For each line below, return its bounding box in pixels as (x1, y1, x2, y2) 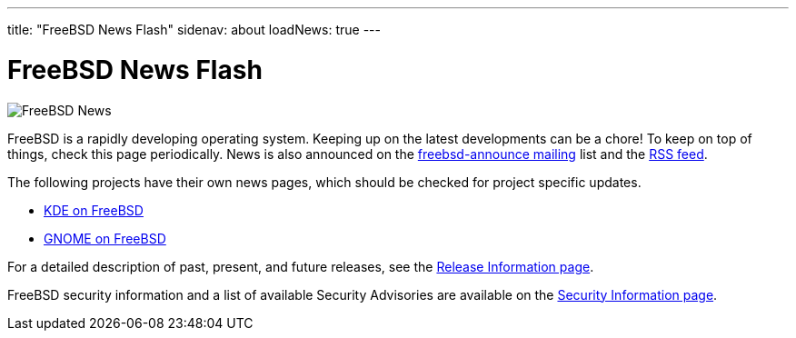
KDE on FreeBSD (44, 202, 144, 218)
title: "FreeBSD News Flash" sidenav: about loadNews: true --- (7, 22, 381, 37)
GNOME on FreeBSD (44, 230, 166, 246)
